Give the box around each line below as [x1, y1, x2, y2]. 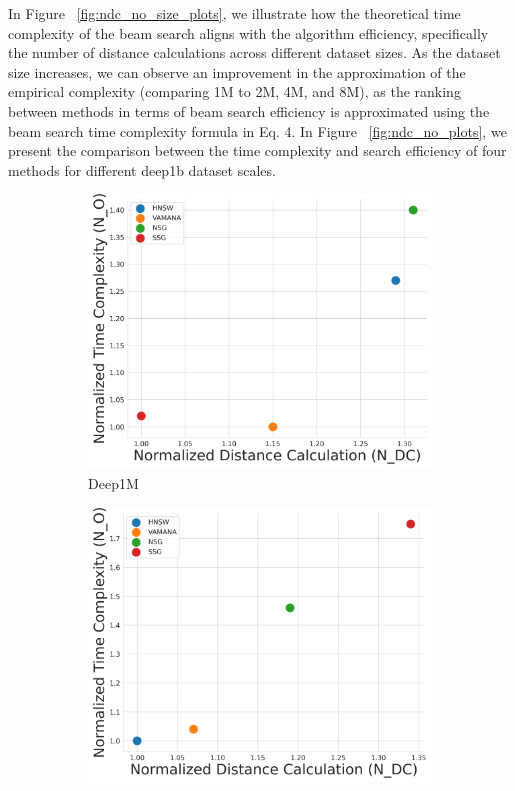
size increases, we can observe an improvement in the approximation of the [8, 61, 466, 82]
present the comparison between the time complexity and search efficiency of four [8, 140, 507, 161]
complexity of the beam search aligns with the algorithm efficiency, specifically [8, 22, 489, 43]
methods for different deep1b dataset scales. [8, 159, 276, 180]
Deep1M [88, 473, 139, 494]
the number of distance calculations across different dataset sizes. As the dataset [8, 42, 501, 63]
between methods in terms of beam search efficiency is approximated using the [8, 100, 490, 121]
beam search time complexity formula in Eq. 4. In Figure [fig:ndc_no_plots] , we [8, 120, 507, 141]
